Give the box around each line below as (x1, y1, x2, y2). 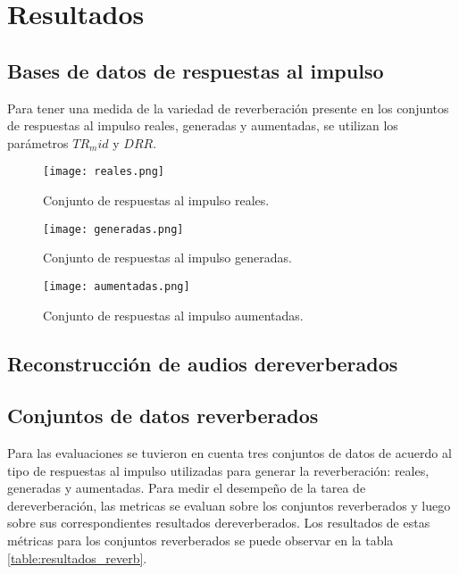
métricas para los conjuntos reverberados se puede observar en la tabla (7, 531, 394, 550)
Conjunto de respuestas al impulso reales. (43, 191, 270, 210)
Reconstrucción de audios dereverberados (7, 349, 398, 377)
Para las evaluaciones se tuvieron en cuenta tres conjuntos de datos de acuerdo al (7, 444, 452, 462)
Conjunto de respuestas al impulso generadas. (43, 248, 292, 267)
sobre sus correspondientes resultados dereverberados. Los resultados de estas (7, 513, 430, 532)
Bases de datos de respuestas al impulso (7, 56, 384, 84)
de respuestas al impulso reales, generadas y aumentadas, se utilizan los (7, 116, 398, 135)
